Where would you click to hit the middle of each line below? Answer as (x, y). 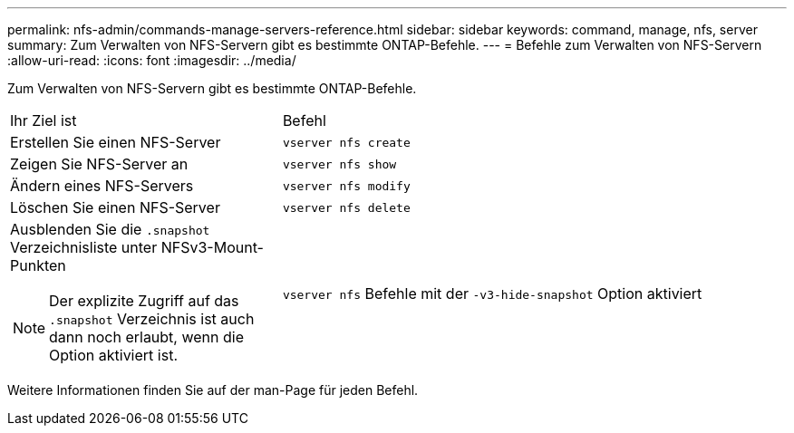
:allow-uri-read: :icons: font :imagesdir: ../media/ (152, 60)
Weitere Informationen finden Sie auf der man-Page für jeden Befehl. (213, 390)
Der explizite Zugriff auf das (144, 301)
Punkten (38, 265)
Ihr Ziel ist (44, 120)
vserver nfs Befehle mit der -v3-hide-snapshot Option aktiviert (492, 293)
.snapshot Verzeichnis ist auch (152, 319)
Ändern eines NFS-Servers (102, 186)
